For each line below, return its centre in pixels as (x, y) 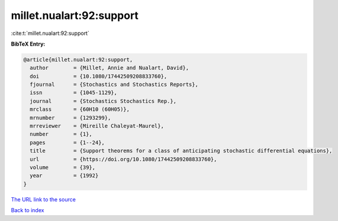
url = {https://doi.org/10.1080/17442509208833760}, (123, 159)
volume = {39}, (63, 167)
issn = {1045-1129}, (74, 93)
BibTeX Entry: (28, 44)
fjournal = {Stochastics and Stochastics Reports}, (114, 85)
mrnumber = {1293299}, (70, 118)
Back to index (28, 210)
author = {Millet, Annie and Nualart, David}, (110, 68)
